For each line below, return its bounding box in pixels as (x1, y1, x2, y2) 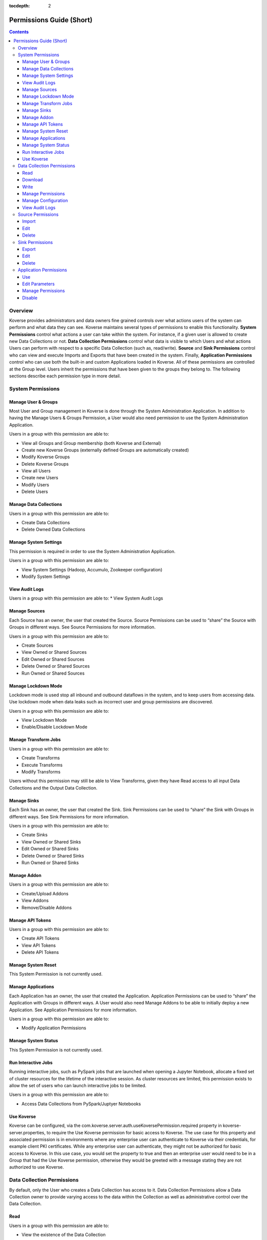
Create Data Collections (21, 520, 70, 526)
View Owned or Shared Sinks (21, 839, 81, 845)
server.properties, (9, 1129, 46, 1135)
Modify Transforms (21, 769, 61, 775)
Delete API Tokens (21, 949, 59, 955)
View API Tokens (21, 942, 56, 948)
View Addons (21, 898, 49, 904)
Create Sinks (21, 832, 48, 838)
